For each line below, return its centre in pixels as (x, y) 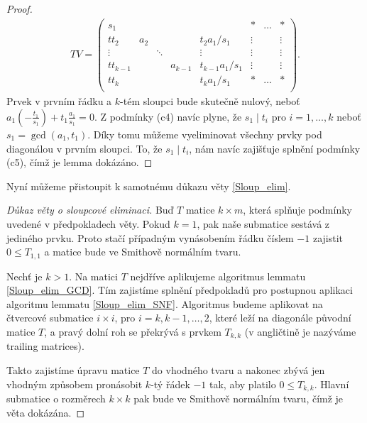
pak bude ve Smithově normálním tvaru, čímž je (239, 399)
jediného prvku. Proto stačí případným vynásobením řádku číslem (150, 237)
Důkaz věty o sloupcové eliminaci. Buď (90, 210)
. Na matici (93, 276)
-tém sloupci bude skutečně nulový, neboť (210, 101)
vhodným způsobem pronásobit (75, 384)
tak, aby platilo (243, 384)
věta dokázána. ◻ (46, 412)
